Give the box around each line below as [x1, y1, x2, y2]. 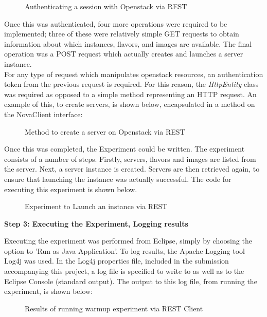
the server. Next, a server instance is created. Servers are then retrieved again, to [4, 163, 260, 174]
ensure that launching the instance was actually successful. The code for [4, 173, 232, 184]
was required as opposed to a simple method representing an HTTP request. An [4, 88, 257, 99]
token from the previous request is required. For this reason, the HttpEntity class [4, 79, 259, 89]
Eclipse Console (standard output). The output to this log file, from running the [4, 275, 257, 286]
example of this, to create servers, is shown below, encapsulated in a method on [4, 99, 255, 109]
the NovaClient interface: [4, 108, 83, 119]
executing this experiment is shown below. [4, 183, 137, 194]
